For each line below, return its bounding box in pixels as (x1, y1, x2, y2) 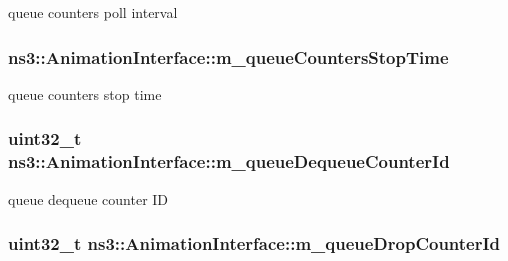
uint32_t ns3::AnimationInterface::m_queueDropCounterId (8, 231, 501, 256)
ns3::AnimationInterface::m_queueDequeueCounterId (8, 149, 450, 174)
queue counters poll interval (8, 2, 178, 22)
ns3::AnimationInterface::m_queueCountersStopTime (8, 44, 449, 69)
